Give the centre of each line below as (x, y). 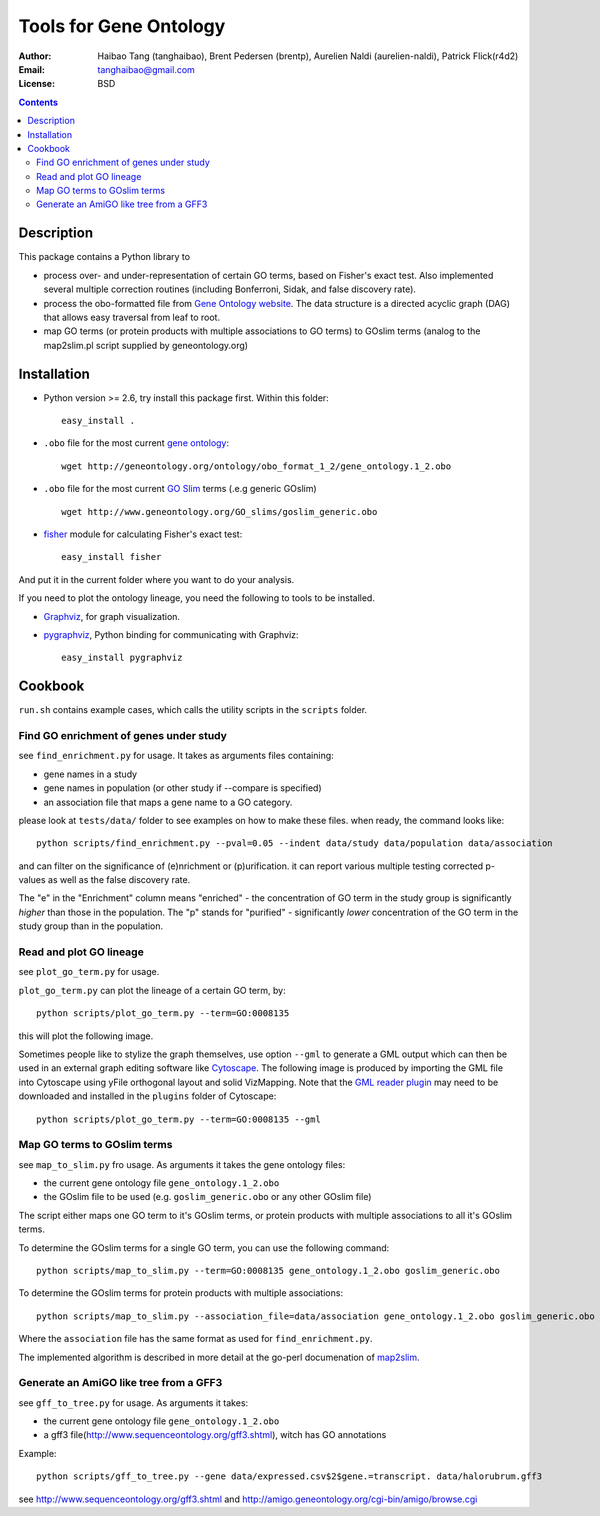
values (32, 880)
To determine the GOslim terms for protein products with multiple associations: (181, 1293)
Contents (38, 102)
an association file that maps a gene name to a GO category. (168, 802)
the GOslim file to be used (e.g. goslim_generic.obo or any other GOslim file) (207, 1197)
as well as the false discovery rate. (119, 880)
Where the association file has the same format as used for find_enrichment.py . (196, 1339)
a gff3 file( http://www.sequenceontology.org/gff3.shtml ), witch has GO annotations (215, 1435)
